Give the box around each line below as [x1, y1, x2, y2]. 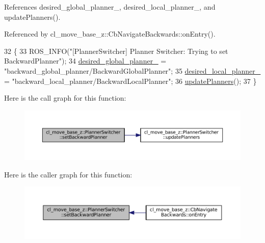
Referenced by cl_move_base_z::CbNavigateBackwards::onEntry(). [4, 28, 216, 39]
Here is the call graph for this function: [4, 93, 126, 103]
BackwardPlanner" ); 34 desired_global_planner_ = [4, 55, 167, 66]
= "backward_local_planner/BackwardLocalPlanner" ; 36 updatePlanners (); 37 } [4, 75, 257, 86]
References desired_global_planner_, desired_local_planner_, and [4, 2, 216, 12]
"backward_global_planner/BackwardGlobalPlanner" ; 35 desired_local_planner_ [4, 65, 261, 76]
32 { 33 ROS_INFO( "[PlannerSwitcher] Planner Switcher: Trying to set [4, 45, 228, 56]
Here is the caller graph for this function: [4, 169, 132, 179]
